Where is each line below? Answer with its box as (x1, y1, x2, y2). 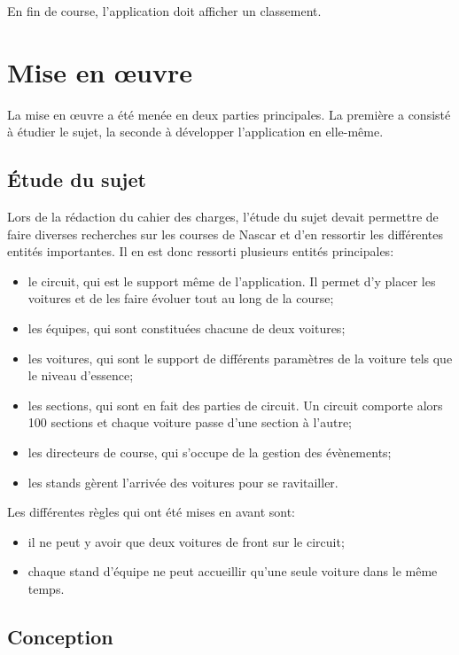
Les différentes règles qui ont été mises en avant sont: (7, 503, 295, 521)
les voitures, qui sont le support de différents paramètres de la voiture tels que (27, 348, 453, 367)
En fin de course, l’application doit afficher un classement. (7, 2, 322, 19)
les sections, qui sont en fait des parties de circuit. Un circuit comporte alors (27, 395, 443, 414)
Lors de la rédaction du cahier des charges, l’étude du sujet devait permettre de (7, 207, 439, 226)
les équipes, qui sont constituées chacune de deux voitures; (27, 319, 346, 338)
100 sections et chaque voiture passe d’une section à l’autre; (27, 413, 352, 432)
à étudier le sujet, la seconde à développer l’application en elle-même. (7, 122, 384, 141)
